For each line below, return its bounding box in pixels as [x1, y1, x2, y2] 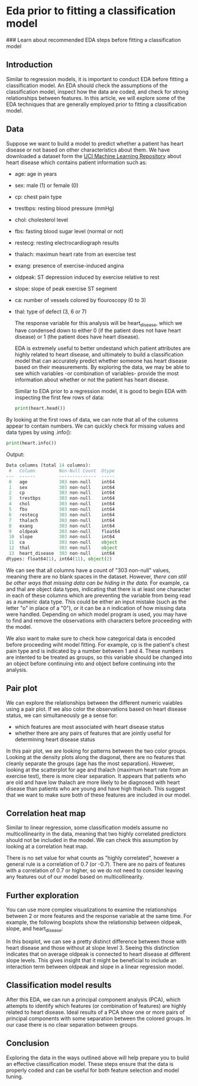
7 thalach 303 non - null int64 [8, 517, 115, 523]
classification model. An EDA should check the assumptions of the [6, 82, 168, 89]
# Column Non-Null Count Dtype [8, 468, 115, 474]
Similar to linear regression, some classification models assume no [6, 824, 168, 831]
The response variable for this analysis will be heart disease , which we [14, 319, 183, 328]
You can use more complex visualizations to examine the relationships [6, 906, 177, 913]
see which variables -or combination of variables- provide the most [14, 370, 179, 377]
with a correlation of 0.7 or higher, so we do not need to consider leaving [6, 867, 183, 874]
